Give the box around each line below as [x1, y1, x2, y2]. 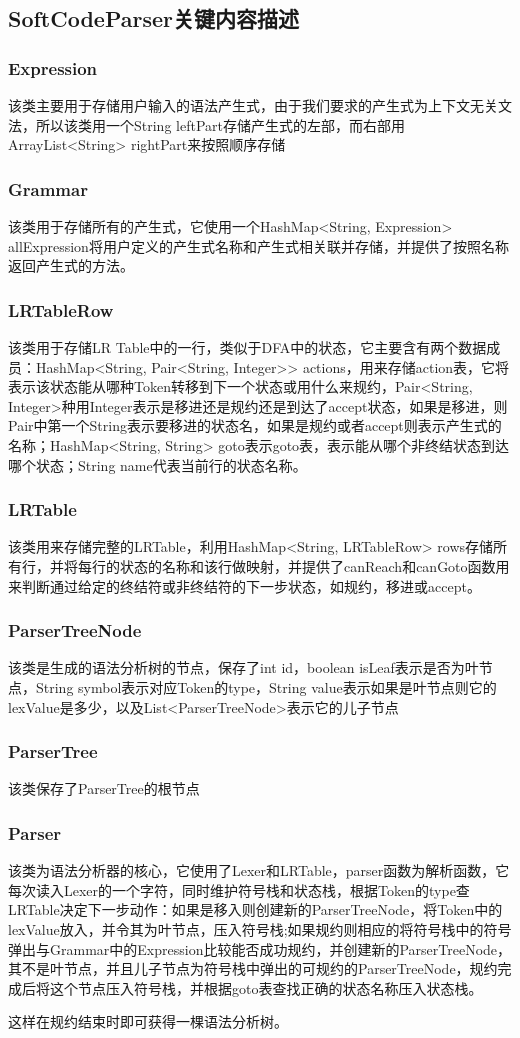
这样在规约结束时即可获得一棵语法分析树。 [8, 1011, 288, 1032]
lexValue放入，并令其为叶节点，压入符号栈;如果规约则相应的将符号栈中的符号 [8, 918, 512, 939]
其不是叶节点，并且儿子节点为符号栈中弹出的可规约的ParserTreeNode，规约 [8, 958, 498, 979]
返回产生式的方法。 [8, 255, 134, 276]
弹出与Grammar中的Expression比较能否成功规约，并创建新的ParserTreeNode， [8, 938, 512, 959]
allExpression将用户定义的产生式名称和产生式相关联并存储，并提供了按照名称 [8, 235, 509, 256]
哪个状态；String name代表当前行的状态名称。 [8, 454, 307, 475]
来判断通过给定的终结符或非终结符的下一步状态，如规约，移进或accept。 [8, 575, 481, 596]
